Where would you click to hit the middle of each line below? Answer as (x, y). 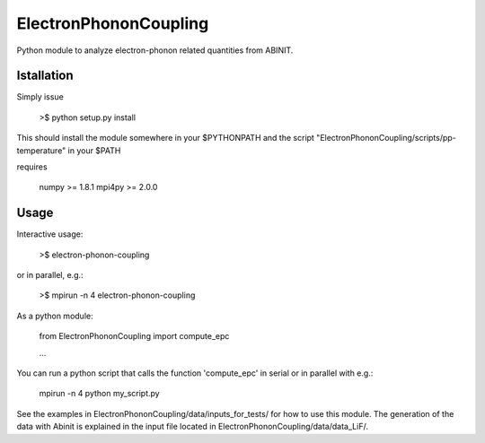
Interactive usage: (50, 234)
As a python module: (55, 316)
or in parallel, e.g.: (50, 275)
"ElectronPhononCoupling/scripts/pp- (386, 138)
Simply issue (40, 97)
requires (32, 167)
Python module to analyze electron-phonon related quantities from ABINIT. (155, 50)
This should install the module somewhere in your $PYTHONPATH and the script (165, 138)
